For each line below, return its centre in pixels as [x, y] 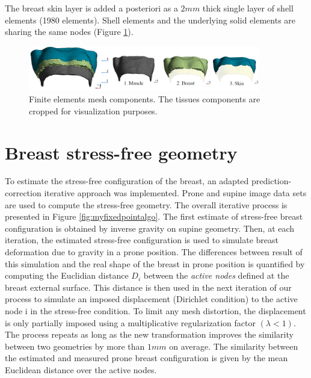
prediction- [272, 181]
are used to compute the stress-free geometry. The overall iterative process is [146, 204]
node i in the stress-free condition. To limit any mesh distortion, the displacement [155, 311]
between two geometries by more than [75, 346]
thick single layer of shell [248, 8]
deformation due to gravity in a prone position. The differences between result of [154, 252]
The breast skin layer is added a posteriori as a [91, 8]
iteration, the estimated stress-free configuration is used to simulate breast [142, 240]
